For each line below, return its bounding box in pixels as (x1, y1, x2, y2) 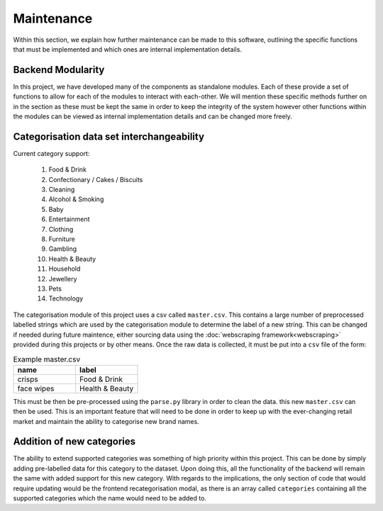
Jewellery (48, 274, 77, 283)
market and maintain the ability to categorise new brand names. (13, 417, 200, 425)
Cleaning (48, 185, 75, 194)
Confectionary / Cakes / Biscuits (48, 175, 143, 184)
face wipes (17, 383, 55, 393)
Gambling (48, 245, 77, 253)
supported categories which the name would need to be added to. (13, 493, 207, 502)
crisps (17, 374, 38, 384)
